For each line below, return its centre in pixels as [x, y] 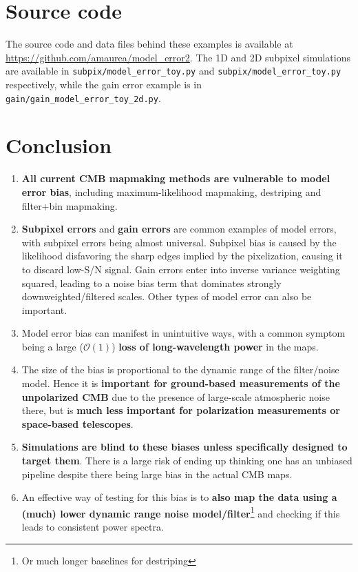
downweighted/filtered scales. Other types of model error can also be [167, 296]
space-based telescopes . [77, 423]
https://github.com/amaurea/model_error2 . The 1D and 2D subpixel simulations [178, 57]
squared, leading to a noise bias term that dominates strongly [151, 283]
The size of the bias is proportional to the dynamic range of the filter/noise [180, 369]
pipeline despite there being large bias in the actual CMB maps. [157, 474]
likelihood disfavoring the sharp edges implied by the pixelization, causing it [182, 256]
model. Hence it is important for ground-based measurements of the [181, 383]
